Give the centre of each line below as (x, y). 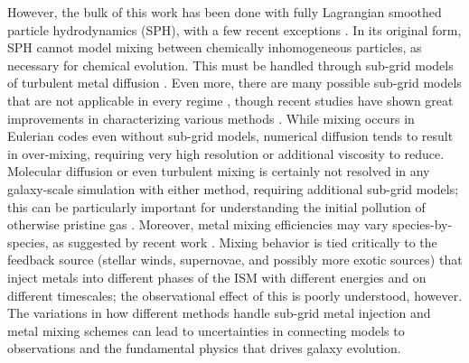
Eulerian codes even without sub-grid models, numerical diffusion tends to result (230, 136)
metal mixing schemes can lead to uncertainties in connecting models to (206, 330)
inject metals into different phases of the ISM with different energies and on (217, 277)
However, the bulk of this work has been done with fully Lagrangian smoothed (225, 12)
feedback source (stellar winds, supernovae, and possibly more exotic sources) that (235, 260)
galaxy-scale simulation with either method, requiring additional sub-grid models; (233, 188)
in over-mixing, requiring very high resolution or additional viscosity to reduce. (226, 153)
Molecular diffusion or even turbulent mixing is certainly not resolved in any (219, 171)
